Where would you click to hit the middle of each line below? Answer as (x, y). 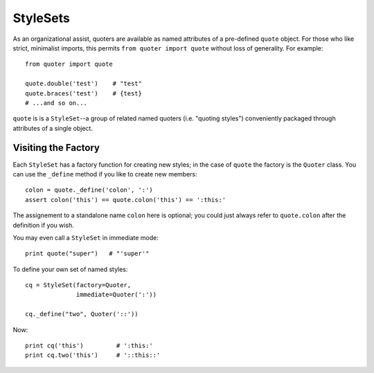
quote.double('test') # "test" (83, 84)
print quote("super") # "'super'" (87, 254)
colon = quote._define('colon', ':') (89, 190)
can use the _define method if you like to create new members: (105, 174)
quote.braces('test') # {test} (83, 93)
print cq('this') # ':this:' (89, 346)
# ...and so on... (56, 103)
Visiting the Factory (56, 148)
